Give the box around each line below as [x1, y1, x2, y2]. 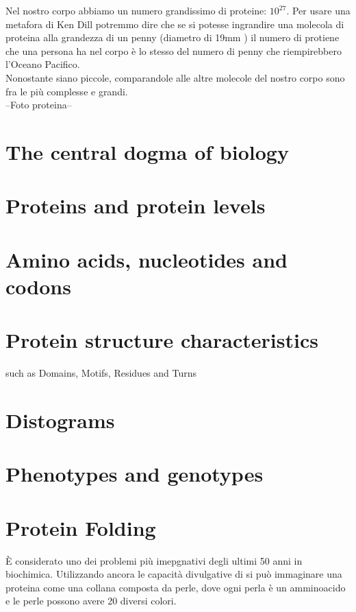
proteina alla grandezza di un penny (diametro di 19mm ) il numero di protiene [5, 30, 340, 45]
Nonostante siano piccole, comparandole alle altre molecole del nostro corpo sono [5, 70, 345, 84]
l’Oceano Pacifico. [5, 57, 80, 71]
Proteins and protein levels [5, 191, 266, 220]
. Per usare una [286, 3, 351, 17]
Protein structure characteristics [5, 326, 318, 354]
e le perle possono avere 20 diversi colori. [5, 593, 177, 608]
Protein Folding [5, 513, 156, 541]
